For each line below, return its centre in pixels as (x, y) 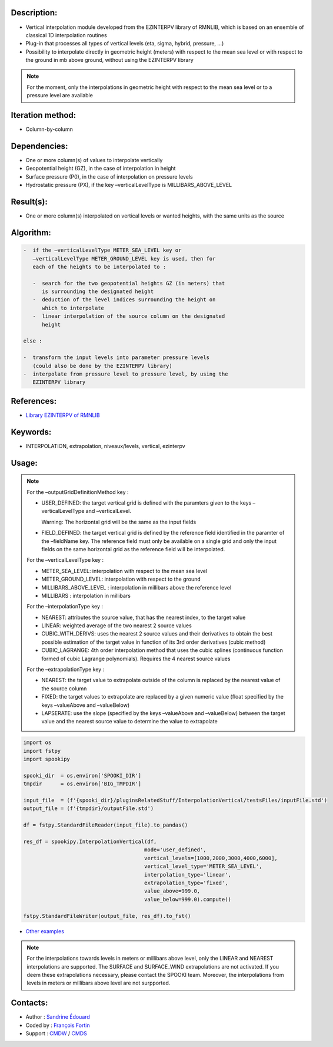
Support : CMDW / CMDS (56, 1033)
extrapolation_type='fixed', (186, 883)
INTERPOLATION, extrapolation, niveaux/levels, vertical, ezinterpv (105, 446)
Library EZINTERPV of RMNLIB (63, 415)
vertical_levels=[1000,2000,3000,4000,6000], (211, 858)
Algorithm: (31, 233)
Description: (34, 13)
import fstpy (42, 751)
